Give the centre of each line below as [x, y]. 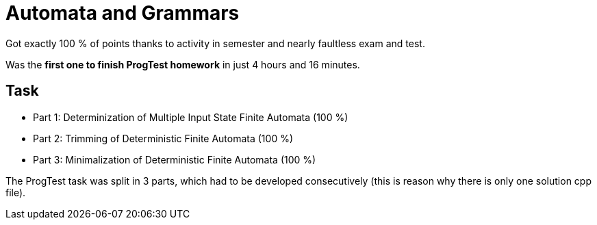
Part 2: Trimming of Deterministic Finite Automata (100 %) [163, 138]
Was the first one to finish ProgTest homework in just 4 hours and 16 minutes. [183, 64]
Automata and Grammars [123, 13]
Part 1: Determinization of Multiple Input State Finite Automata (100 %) [191, 117]
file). [16, 192]
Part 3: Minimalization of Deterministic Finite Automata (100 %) [175, 159]
